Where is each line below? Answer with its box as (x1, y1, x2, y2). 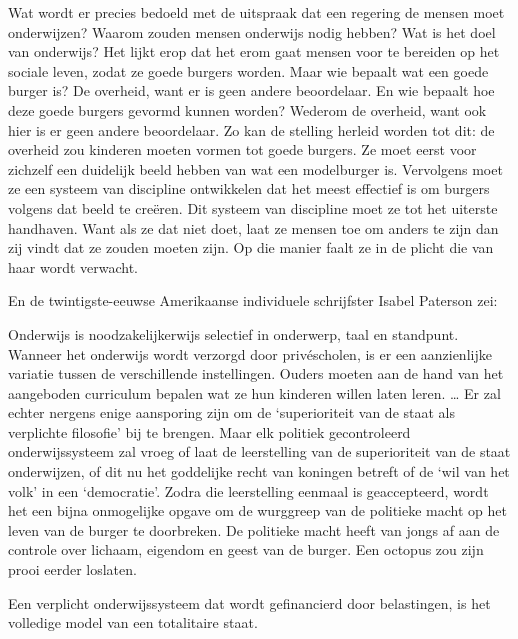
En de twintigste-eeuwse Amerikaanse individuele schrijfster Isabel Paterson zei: (8, 290, 498, 311)
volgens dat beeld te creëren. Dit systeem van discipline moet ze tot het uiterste (8, 197, 498, 218)
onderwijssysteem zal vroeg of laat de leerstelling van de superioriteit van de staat (8, 441, 511, 462)
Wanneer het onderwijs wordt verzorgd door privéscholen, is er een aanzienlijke (8, 343, 492, 364)
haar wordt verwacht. (8, 256, 139, 277)
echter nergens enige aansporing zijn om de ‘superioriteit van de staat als (8, 402, 456, 423)
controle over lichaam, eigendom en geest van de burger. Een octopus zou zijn (8, 539, 484, 560)
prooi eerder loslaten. (8, 559, 137, 580)
